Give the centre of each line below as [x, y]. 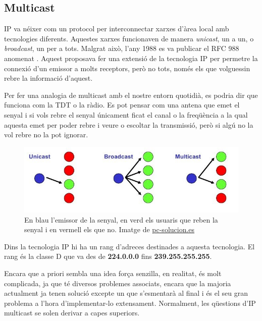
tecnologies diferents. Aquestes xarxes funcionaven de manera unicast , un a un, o [129, 38]
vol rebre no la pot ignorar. [46, 135]
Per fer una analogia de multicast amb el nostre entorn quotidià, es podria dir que [131, 95]
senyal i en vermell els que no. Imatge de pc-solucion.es [110, 229]
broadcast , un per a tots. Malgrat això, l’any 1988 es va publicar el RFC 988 [122, 48]
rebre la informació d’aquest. [48, 78]
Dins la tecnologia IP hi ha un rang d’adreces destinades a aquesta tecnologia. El [129, 246]
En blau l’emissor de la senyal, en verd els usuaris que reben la [121, 219]
